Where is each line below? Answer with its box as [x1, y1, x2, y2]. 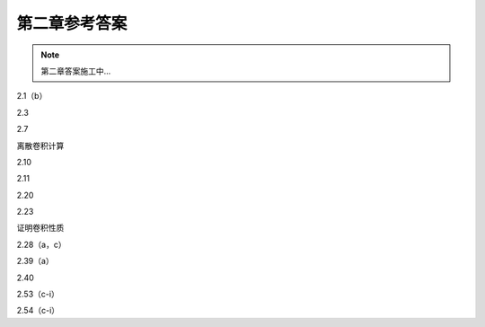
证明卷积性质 [16, 223, 65, 234]
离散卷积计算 [16, 140, 65, 151]
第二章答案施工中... [40, 66, 111, 76]
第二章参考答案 [16, 13, 128, 33]
